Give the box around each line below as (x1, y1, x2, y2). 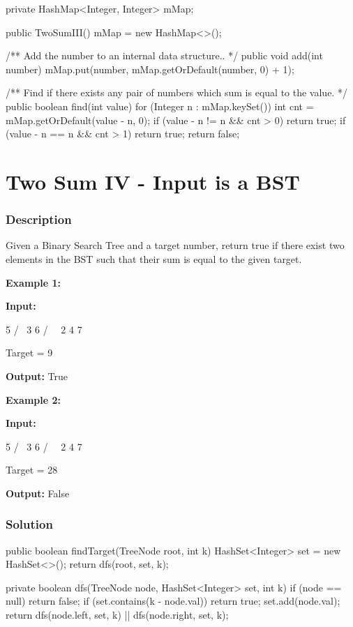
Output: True (6, 368, 68, 383)
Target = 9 (6, 345, 53, 360)
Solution (6, 515, 53, 533)
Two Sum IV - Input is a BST (6, 167, 301, 195)
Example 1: (6, 275, 61, 289)
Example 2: (6, 392, 61, 407)
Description (6, 211, 72, 228)
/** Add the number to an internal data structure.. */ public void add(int (6, 48, 323, 63)
